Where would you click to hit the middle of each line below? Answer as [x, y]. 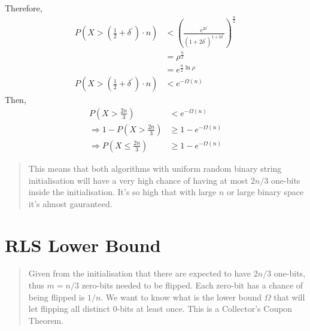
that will [289, 297]
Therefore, [24, 8]
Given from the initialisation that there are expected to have [140, 273]
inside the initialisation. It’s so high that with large [122, 192]
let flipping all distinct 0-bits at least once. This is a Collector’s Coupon [160, 309]
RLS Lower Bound [83, 245]
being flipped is [57, 297]
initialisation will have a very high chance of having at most [138, 180]
